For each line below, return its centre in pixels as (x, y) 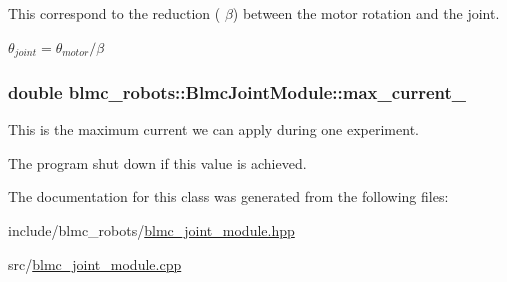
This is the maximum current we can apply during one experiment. (213, 129)
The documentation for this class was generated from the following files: (228, 196)
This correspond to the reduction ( (114, 13)
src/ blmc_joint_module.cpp (95, 263)
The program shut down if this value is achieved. (157, 162)
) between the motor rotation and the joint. (366, 13)
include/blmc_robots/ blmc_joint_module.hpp (151, 230)
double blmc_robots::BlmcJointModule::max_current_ (237, 91)
